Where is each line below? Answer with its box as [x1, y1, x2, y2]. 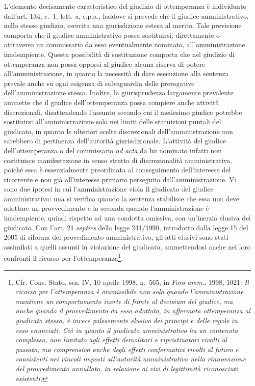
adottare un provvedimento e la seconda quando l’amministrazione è [4, 203, 209, 213]
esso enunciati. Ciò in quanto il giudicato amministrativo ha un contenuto [15, 325, 238, 335]
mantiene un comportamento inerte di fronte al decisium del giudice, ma [15, 296, 233, 306]
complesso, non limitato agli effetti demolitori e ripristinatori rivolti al [15, 334, 227, 345]
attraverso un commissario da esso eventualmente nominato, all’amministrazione [4, 39, 245, 50]
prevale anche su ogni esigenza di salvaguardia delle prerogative [4, 78, 195, 88]
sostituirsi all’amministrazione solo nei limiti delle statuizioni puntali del [4, 116, 221, 127]
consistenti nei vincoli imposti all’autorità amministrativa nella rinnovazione [15, 354, 246, 364]
